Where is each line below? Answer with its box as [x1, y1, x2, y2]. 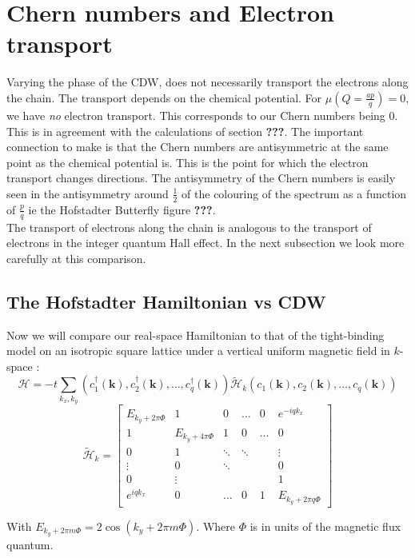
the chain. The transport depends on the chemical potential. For [6, 89, 322, 106]
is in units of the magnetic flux [249, 517, 401, 534]
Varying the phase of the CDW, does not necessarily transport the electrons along [6, 74, 409, 90]
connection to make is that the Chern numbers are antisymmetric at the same [6, 138, 389, 155]
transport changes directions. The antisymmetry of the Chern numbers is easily [6, 169, 396, 186]
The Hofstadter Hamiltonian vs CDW [6, 289, 326, 313]
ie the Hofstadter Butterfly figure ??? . [28, 201, 216, 217]
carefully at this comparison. [6, 249, 146, 266]
